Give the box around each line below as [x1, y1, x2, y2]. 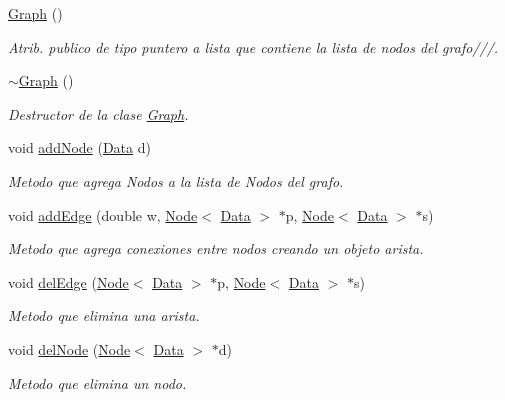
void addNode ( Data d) [8, 137, 151, 158]
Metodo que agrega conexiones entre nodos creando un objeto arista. [8, 238, 424, 259]
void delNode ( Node [8, 338, 131, 359]
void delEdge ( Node [8, 271, 129, 292]
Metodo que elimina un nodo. [8, 372, 187, 393]
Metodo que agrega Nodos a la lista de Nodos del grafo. [8, 170, 344, 191]
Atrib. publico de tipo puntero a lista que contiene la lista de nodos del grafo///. [8, 36, 499, 57]
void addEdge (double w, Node [8, 204, 198, 225]
